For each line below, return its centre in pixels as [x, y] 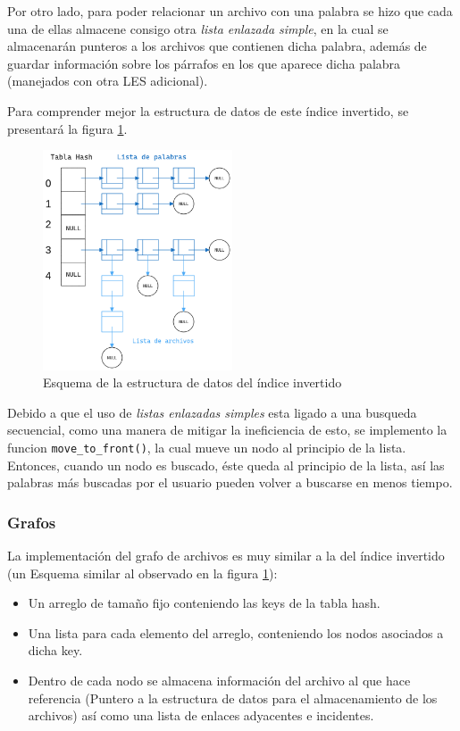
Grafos [32, 522]
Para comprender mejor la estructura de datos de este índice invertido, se [208, 110]
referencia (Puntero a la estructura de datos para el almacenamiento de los [233, 698]
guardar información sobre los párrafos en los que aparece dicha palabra [204, 63]
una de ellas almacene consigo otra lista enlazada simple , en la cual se [198, 28]
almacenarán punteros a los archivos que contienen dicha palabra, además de [217, 46]
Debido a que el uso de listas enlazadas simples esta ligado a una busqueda [212, 412]
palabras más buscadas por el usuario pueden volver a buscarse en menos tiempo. [230, 482]
